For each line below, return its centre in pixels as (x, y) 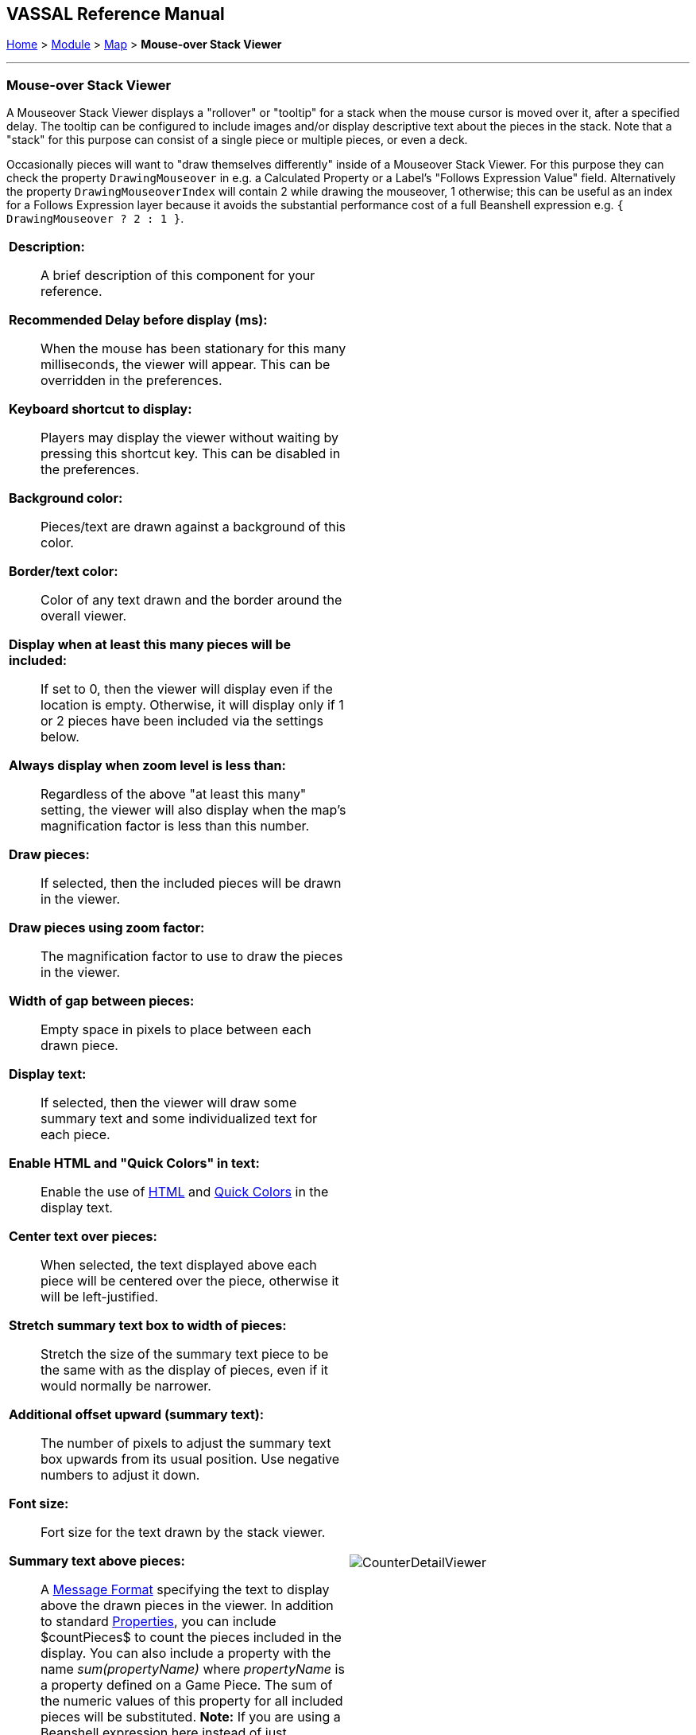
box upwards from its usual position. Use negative (190, 1459)
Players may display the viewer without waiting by (189, 438)
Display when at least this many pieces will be (150, 645)
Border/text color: (64, 572)
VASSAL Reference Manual (116, 14)
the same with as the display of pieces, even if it (184, 1370)
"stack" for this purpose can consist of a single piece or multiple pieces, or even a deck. (237, 140)
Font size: (39, 1504)
